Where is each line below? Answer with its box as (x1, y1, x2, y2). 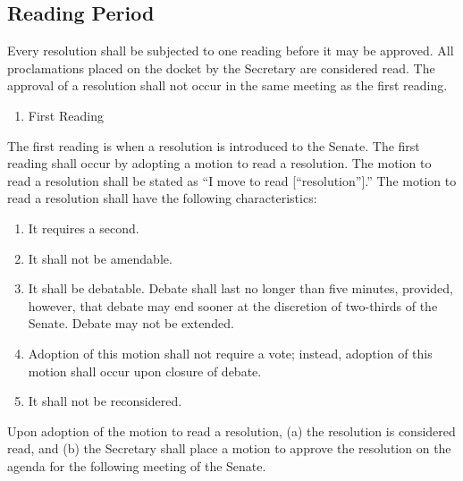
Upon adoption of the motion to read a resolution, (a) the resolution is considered (7, 421, 456, 440)
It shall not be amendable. (28, 249, 173, 267)
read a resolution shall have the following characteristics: (7, 189, 317, 207)
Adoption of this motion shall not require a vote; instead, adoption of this (28, 343, 433, 362)
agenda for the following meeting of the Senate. (7, 456, 266, 475)
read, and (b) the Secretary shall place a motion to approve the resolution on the (7, 439, 451, 458)
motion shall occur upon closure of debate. (28, 361, 262, 380)
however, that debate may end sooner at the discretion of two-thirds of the (28, 296, 438, 315)
